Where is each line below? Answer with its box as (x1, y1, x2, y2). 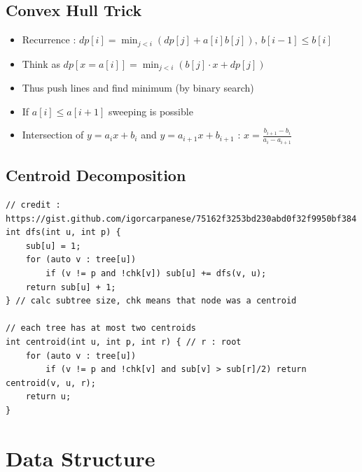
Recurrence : (22, 32, 76, 47)
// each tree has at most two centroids (6, 323, 197, 334)
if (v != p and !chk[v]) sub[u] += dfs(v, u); (46, 268, 267, 278)
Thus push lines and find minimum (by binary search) (22, 80, 254, 95)
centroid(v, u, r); (6, 378, 96, 388)
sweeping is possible (109, 103, 193, 118)
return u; (25, 392, 71, 402)
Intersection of (22, 127, 84, 142)
